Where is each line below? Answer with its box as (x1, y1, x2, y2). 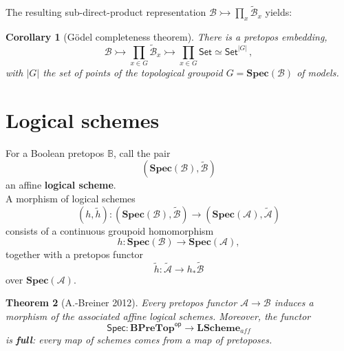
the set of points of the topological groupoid (43, 65, 223, 80)
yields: (265, 5, 292, 19)
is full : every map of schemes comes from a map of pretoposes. (6, 332, 272, 347)
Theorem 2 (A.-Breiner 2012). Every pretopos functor (6, 295, 237, 310)
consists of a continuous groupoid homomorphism (6, 223, 214, 237)
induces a (274, 295, 314, 310)
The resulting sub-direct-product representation (6, 5, 206, 19)
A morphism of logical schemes (6, 191, 136, 206)
